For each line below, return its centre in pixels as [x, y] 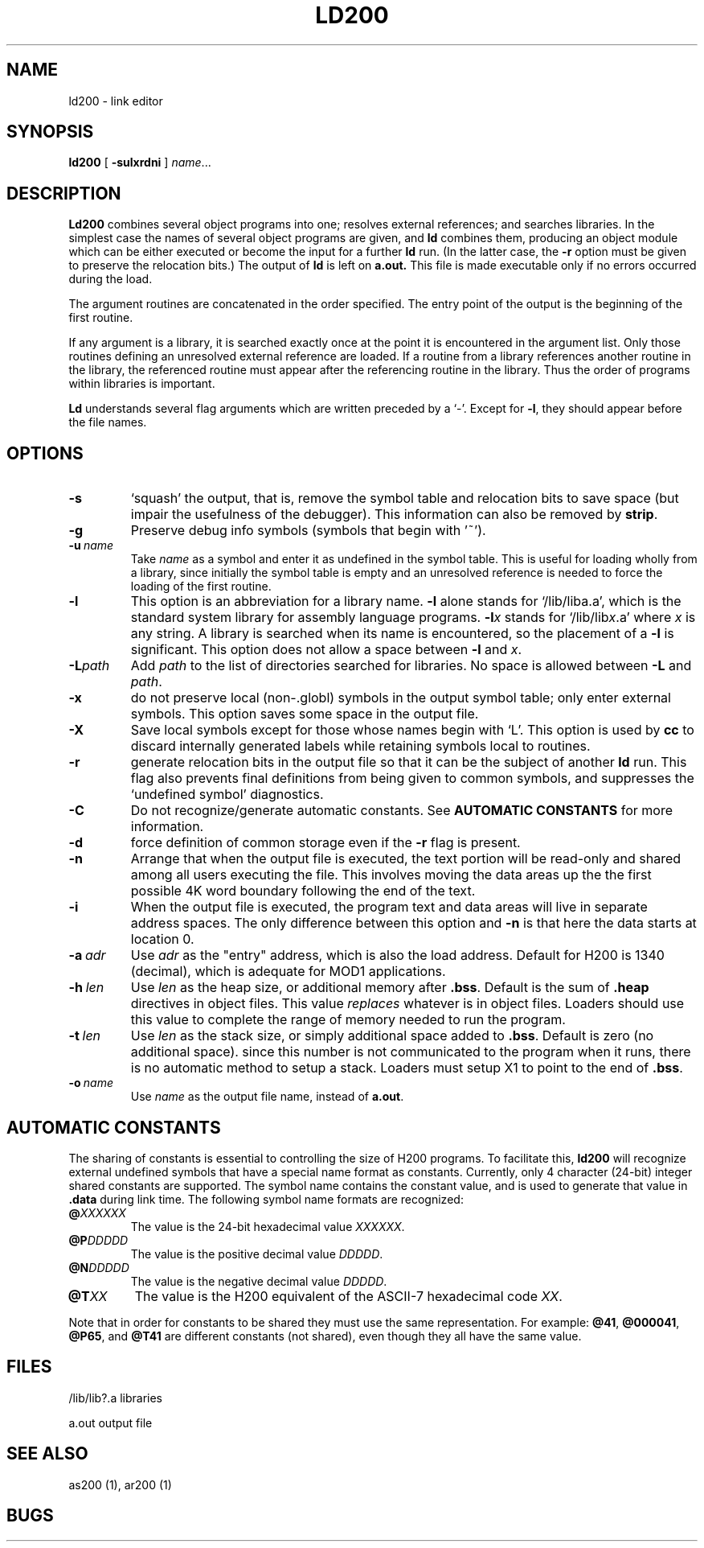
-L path [89, 666]
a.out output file [111, 1422]
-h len [86, 988]
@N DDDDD [99, 1267]
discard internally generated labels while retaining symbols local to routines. [360, 746]
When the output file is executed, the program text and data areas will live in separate [389, 907]
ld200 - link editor [116, 101]
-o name [91, 1083]
